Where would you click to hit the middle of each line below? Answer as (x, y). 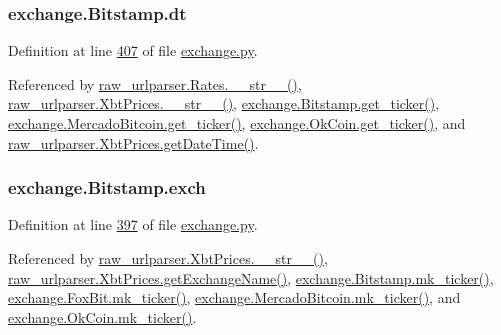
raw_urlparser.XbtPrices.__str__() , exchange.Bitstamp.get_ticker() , (224, 103)
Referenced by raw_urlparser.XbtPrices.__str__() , (168, 258)
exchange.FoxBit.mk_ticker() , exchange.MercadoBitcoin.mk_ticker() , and (234, 297)
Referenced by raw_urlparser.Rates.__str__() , (155, 83)
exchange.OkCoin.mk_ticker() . (102, 316)
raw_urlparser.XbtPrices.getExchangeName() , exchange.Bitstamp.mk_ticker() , (251, 277)
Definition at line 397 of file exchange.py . (133, 224)
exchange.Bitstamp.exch (107, 187)
